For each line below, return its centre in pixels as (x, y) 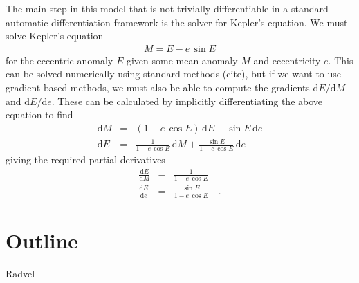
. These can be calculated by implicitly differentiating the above (187, 101)
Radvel (20, 273)
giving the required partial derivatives (85, 159)
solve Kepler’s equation (55, 36)
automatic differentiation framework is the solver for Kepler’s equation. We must (177, 22)
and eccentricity (287, 60)
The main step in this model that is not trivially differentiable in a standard (167, 8)
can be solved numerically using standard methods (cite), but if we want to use (174, 74)
